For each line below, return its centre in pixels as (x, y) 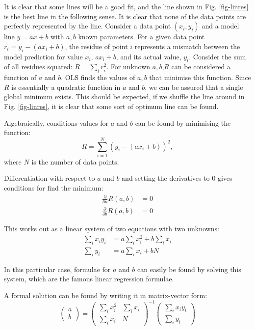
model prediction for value (43, 56)
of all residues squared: (38, 67)
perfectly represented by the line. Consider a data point (88, 26)
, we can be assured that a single (194, 87)
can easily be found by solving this (189, 269)
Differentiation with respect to (50, 178)
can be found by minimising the (183, 123)
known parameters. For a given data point (141, 37)
